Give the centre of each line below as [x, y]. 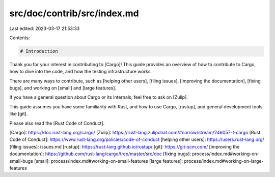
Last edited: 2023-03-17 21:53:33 [45, 28]
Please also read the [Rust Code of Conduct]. [57, 123]
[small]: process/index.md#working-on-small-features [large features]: [108, 161]
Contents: [20, 38]
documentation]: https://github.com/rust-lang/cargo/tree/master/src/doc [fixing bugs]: [100, 154]
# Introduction [39, 51]
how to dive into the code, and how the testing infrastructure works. [81, 72]
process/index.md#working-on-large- [224, 161]
